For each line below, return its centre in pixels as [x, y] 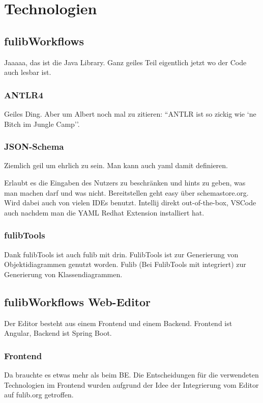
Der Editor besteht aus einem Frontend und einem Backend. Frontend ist [118, 323]
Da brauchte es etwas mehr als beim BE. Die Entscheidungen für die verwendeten [131, 374]
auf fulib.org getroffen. [39, 395]
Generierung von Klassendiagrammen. [63, 274]
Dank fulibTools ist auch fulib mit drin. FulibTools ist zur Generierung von [121, 254]
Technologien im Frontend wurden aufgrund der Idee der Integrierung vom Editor [131, 384]
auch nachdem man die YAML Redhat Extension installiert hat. [104, 212]
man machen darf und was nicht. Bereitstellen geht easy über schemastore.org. [126, 192]
